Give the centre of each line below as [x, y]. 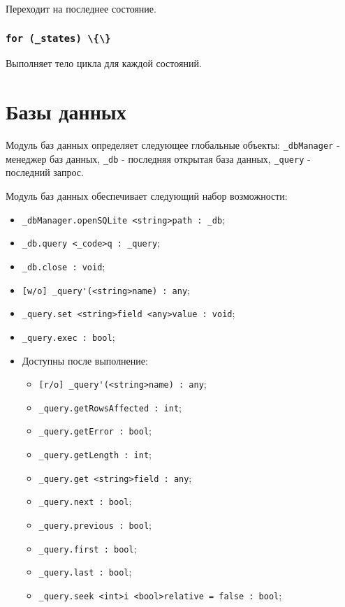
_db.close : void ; [64, 266]
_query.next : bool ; [85, 501]
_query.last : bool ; [85, 572]
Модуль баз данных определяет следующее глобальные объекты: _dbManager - [173, 145]
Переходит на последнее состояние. [81, 8]
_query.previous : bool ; [95, 525]
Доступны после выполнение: [85, 360]
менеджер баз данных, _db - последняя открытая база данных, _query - [158, 158]
